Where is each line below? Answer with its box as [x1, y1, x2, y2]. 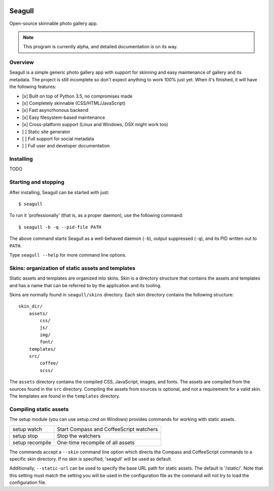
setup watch [12, 425, 43, 433]
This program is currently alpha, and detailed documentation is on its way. [23, 44, 178, 50]
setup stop [12, 432, 38, 439]
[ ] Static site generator [22, 129, 71, 135]
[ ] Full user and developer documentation [22, 143, 110, 149]
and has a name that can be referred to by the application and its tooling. [9, 282, 162, 288]
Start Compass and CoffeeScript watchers [56, 425, 158, 433]
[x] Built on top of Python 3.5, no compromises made [22, 93, 133, 99]
